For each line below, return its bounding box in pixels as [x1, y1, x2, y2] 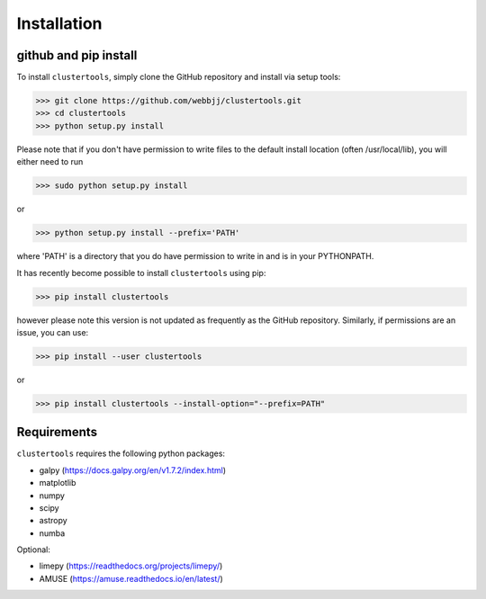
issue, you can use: [16, 326, 89, 337]
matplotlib [39, 478, 76, 488]
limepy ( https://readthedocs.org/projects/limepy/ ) [39, 560, 223, 571]
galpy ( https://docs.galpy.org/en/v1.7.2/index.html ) [39, 464, 227, 476]
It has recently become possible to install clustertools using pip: [16, 267, 266, 278]
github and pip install [16, 48, 138, 63]
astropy [39, 515, 67, 526]
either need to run [16, 156, 84, 167]
